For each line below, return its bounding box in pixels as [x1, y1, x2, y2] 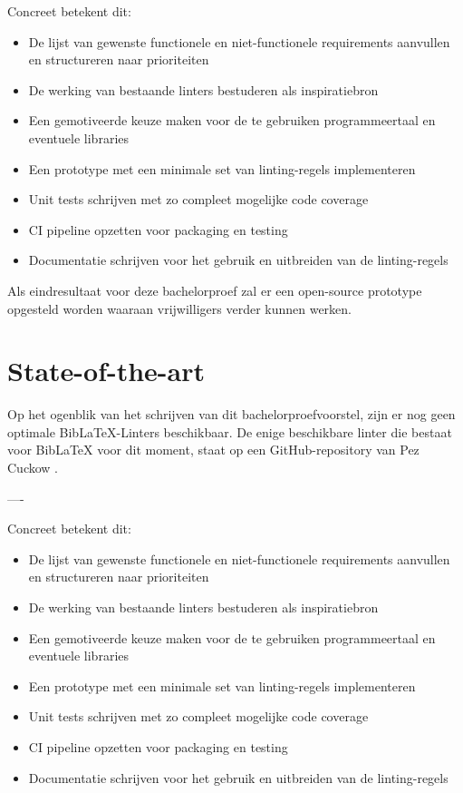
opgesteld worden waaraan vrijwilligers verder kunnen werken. [7, 299, 352, 318]
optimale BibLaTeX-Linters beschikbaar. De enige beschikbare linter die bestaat [7, 422, 452, 441]
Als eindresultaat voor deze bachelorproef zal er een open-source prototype [7, 280, 422, 299]
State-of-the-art [7, 352, 206, 389]
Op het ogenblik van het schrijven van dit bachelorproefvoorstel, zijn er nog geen [7, 405, 456, 424]
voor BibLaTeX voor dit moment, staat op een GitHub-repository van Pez [7, 440, 420, 459]
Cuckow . [7, 458, 59, 477]
